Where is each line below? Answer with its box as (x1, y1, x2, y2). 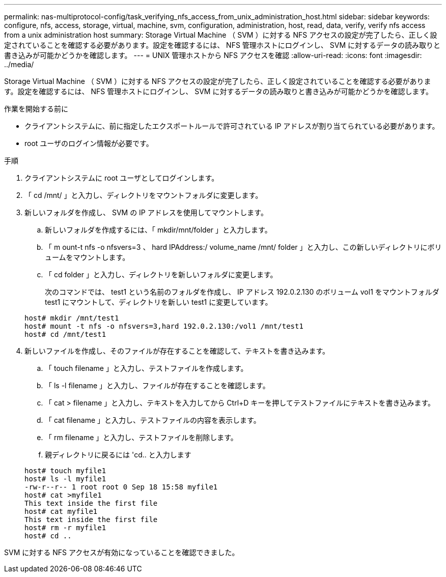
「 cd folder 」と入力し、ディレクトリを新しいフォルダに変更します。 (45, 270, 277, 279)
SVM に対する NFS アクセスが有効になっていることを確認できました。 (4, 548, 239, 557)
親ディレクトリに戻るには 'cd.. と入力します (45, 450, 191, 459)
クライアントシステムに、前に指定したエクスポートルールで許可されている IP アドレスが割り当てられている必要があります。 (24, 122, 439, 130)
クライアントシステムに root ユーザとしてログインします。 (24, 174, 219, 182)
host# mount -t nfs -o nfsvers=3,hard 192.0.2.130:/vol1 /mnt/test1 (24, 322, 303, 330)
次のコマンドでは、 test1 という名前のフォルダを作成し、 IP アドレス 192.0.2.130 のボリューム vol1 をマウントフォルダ (45, 287, 439, 296)
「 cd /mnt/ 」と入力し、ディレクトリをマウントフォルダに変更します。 (24, 191, 263, 199)
